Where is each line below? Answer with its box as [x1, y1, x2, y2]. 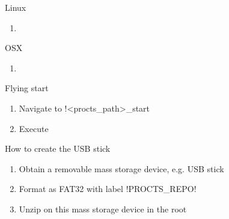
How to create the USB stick [5, 142, 111, 155]
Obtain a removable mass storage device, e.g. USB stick [19, 162, 224, 175]
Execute [19, 122, 49, 134]
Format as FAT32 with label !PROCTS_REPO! [19, 182, 197, 195]
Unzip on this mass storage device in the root [19, 202, 187, 215]
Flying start [5, 82, 49, 94]
